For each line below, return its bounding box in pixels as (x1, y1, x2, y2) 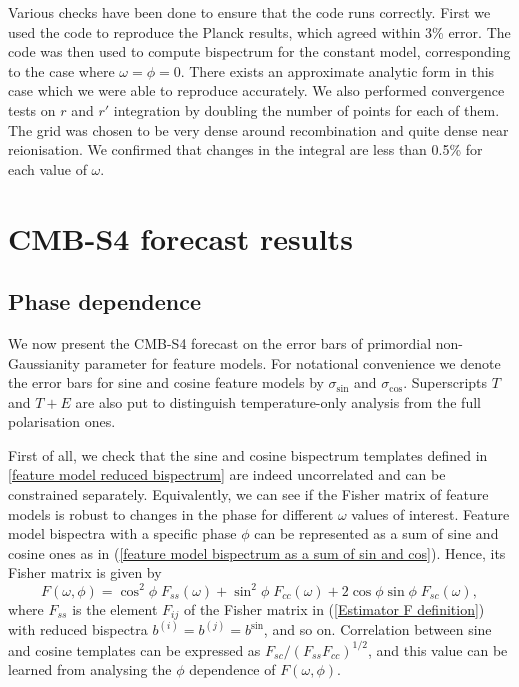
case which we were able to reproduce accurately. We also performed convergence (8, 80, 505, 101)
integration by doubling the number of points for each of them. (113, 99, 500, 120)
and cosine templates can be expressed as (8, 639, 261, 660)
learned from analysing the (8, 659, 172, 680)
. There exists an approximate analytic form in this (180, 60, 495, 81)
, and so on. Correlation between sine (263, 619, 492, 640)
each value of (8, 158, 87, 179)
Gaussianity (8, 352, 80, 373)
